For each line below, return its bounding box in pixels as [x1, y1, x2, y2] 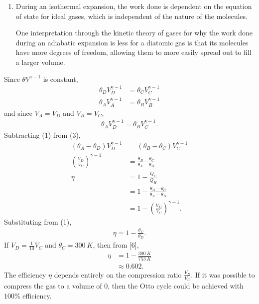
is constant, [43, 73, 78, 84]
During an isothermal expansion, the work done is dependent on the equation [15, 1, 252, 11]
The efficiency [4, 269, 46, 280]
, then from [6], [93, 240, 139, 250]
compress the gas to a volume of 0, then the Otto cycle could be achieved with [4, 281, 244, 291]
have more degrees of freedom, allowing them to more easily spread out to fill [15, 47, 252, 57]
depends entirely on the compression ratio [54, 269, 182, 280]
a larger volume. [15, 56, 65, 67]
